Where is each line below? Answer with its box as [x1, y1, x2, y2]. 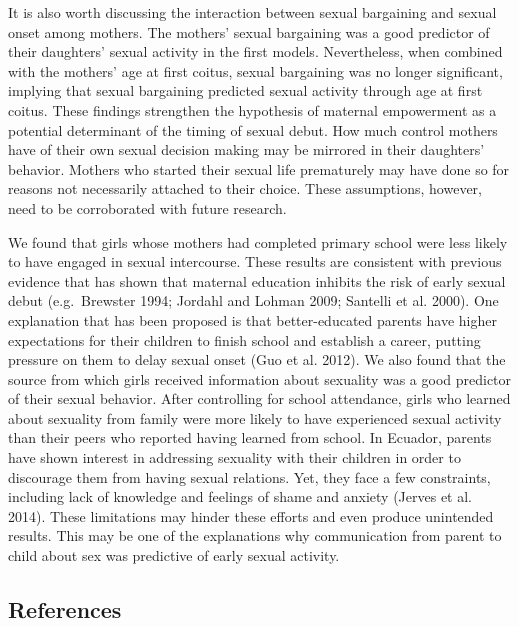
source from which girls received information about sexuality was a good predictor [8, 368, 512, 389]
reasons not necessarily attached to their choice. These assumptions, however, [8, 178, 482, 199]
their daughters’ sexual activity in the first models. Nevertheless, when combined [8, 41, 503, 62]
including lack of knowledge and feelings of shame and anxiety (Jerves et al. [8, 486, 473, 507]
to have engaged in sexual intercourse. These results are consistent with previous [8, 251, 502, 272]
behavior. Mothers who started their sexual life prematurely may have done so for [8, 158, 510, 179]
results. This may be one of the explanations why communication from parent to [8, 525, 502, 546]
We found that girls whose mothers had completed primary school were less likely [8, 231, 508, 252]
